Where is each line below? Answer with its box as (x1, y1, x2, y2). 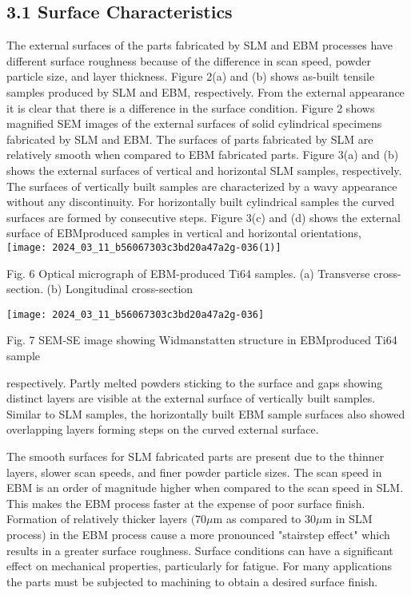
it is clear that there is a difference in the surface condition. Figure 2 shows (6, 99, 375, 116)
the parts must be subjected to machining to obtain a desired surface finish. (6, 573, 378, 589)
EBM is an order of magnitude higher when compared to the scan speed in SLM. (6, 479, 404, 496)
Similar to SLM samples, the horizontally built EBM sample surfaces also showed (6, 405, 405, 422)
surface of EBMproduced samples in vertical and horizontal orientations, (6, 224, 361, 241)
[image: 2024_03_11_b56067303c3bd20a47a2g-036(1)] (6, 241, 281, 253)
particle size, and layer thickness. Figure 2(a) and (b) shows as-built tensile (6, 68, 375, 85)
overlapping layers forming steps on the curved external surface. (6, 421, 319, 438)
